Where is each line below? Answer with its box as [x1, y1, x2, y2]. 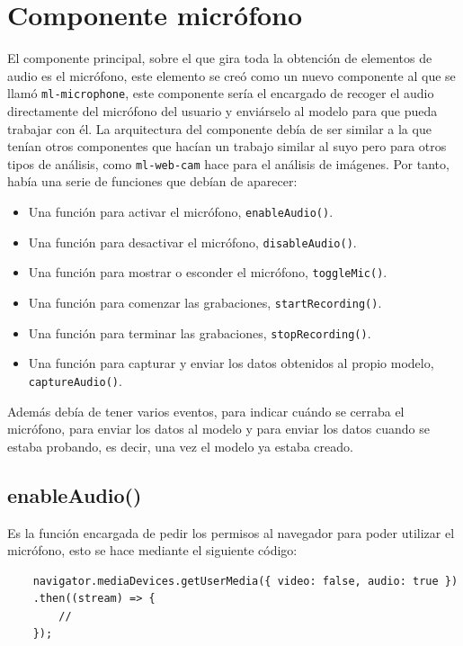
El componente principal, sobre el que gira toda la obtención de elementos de [7, 49, 432, 67]
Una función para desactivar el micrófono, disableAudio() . [28, 232, 357, 251]
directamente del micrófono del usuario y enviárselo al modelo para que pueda [7, 101, 438, 120]
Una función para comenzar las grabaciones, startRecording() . [28, 292, 382, 311]
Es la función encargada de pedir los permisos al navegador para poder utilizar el [7, 523, 455, 542]
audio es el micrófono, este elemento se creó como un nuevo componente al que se [7, 66, 456, 85]
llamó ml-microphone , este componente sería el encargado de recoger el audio [7, 84, 434, 103]
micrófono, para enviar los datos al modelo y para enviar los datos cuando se [7, 419, 430, 438]
